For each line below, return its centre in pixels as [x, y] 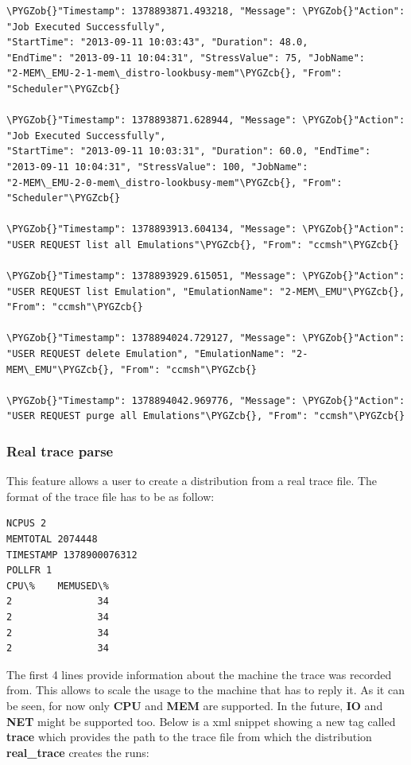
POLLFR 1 [29, 571]
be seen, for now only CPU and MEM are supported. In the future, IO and [195, 705]
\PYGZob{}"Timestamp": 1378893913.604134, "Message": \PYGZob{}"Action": [206, 229]
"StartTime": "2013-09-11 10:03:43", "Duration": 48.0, [157, 43]
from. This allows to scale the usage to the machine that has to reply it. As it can [205, 690]
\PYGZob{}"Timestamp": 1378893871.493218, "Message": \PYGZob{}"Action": [206, 11]
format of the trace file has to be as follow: [111, 496]
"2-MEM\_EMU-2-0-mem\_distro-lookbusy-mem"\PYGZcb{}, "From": [174, 183]
